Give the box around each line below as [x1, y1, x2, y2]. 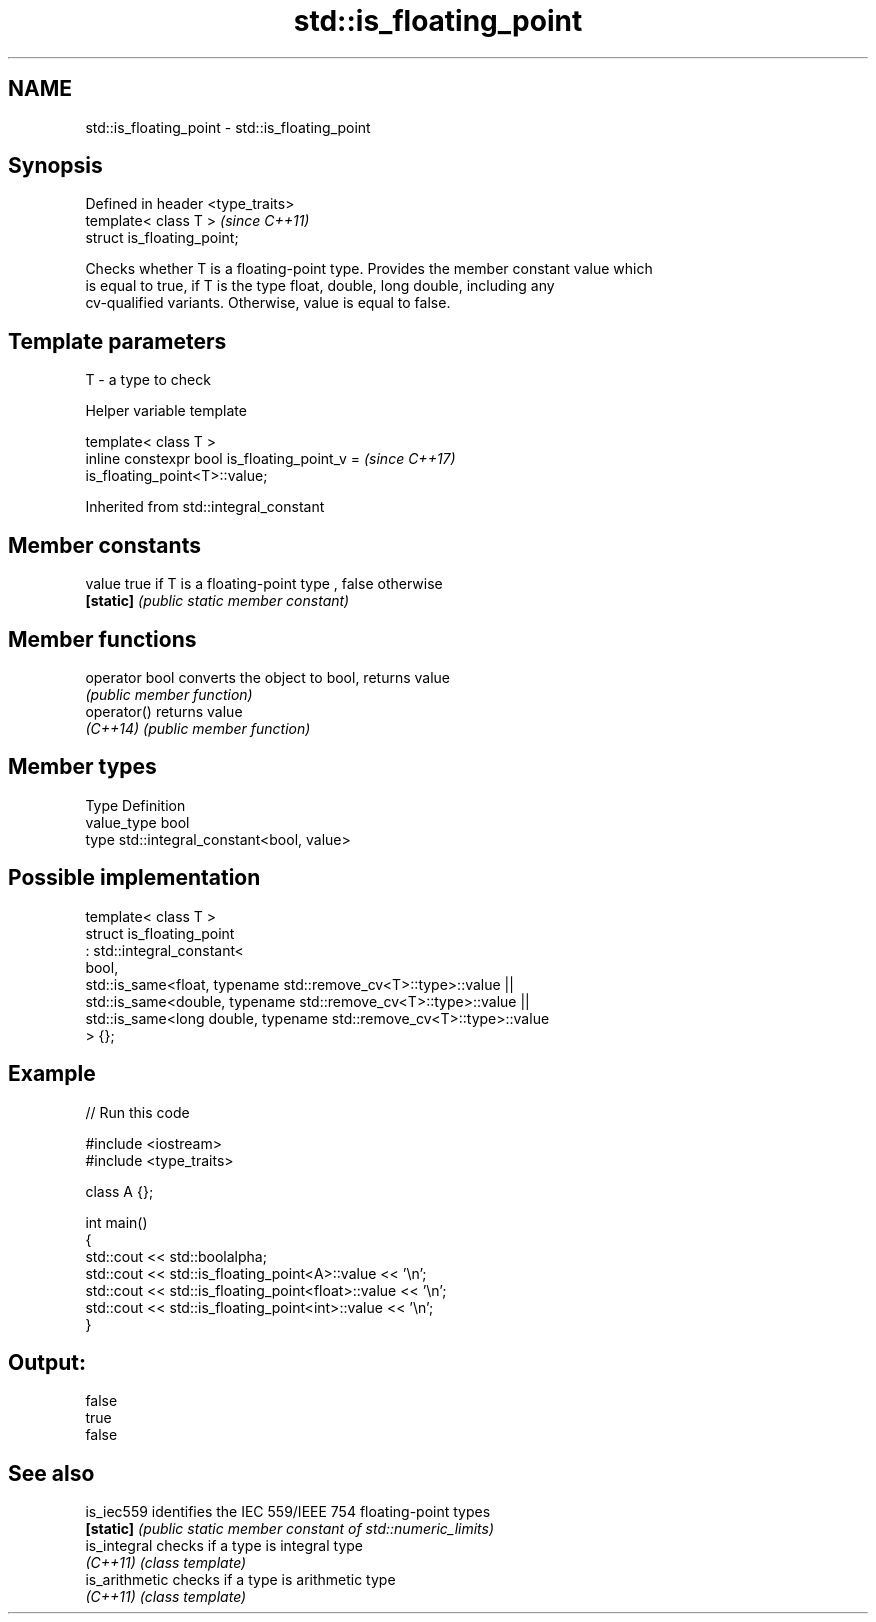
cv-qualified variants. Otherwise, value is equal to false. [85, 294, 451, 312]
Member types [8, 754, 157, 780]
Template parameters [8, 328, 227, 354]
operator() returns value [85, 702, 243, 720]
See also [8, 1460, 95, 1486]
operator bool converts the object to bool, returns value [85, 668, 450, 686]
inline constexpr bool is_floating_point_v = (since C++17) [85, 450, 456, 468]
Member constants [8, 532, 201, 558]
